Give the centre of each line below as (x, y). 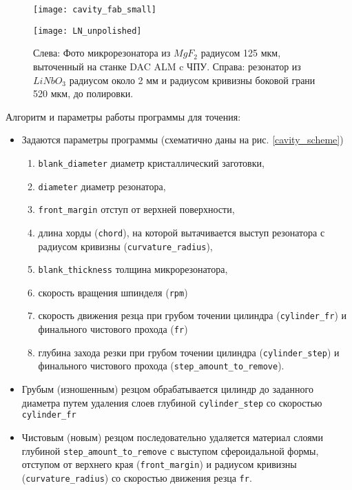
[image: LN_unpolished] (87, 31)
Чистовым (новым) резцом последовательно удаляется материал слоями (172, 437)
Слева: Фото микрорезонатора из (102, 53)
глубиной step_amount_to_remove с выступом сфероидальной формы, (170, 450)
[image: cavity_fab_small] (95, 10)
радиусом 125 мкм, (241, 53)
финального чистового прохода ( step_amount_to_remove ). (161, 366)
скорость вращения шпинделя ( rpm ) (113, 292)
